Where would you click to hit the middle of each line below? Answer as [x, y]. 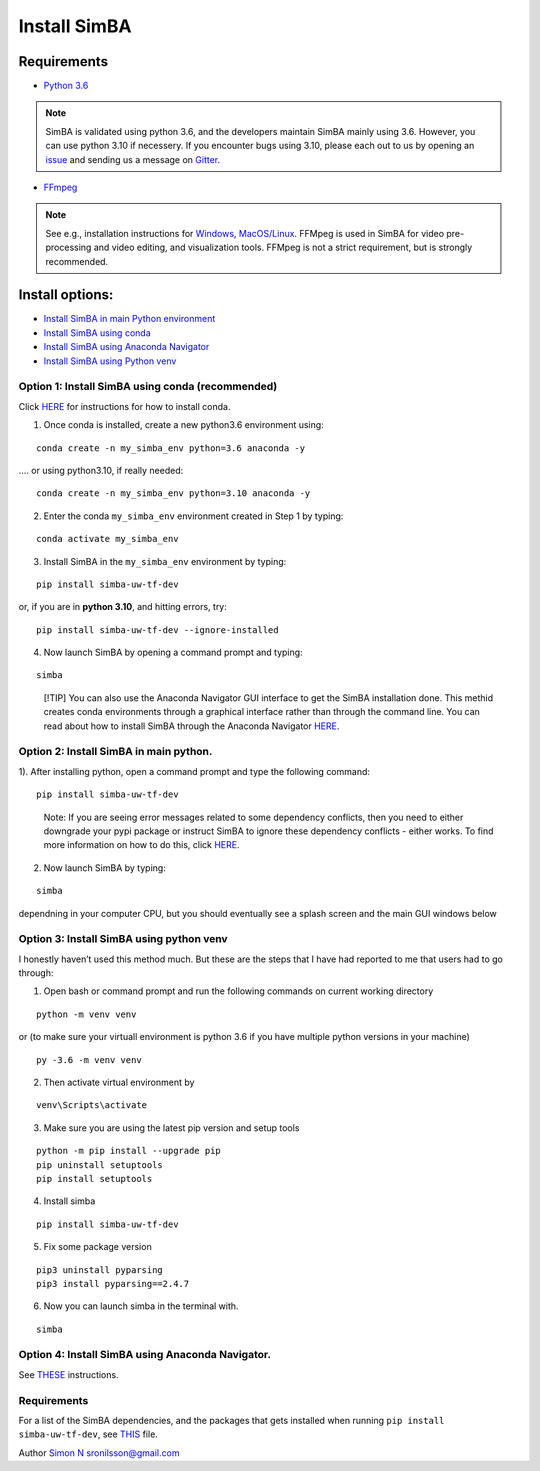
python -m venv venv [86, 1014]
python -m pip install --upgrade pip [129, 1151]
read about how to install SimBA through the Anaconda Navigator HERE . [191, 726]
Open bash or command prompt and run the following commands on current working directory [238, 991]
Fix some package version [97, 1247]
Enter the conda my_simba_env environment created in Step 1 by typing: [193, 516]
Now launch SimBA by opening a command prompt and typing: [173, 652]
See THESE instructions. [68, 1374]
